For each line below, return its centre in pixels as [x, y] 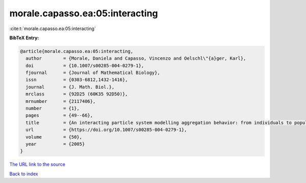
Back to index [24, 174]
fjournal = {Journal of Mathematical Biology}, [93, 73]
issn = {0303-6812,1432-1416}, [77, 80]
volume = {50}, [54, 137]
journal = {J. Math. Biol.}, [70, 87]
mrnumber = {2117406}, [61, 101]
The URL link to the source [37, 164]
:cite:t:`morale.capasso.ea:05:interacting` [53, 29]
